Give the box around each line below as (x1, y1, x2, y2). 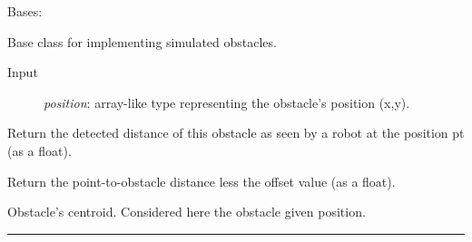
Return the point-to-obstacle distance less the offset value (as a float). (7, 171, 396, 190)
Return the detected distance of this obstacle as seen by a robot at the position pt (7, 123, 465, 142)
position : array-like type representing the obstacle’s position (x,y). (44, 92, 410, 111)
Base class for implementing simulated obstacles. (7, 32, 277, 51)
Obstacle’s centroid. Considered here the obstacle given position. (7, 202, 366, 221)
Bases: (7, 2, 43, 20)
